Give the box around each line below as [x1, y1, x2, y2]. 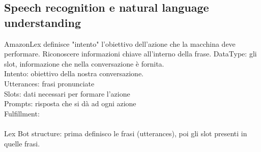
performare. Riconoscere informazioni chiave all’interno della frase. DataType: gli [4, 48, 257, 59]
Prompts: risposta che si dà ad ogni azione [4, 98, 136, 109]
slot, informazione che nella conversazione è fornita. [4, 58, 164, 69]
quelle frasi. [4, 138, 40, 148]
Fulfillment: [4, 108, 40, 118]
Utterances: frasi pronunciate [4, 78, 95, 88]
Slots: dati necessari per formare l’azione [4, 88, 130, 99]
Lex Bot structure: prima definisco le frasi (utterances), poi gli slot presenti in [4, 128, 247, 138]
